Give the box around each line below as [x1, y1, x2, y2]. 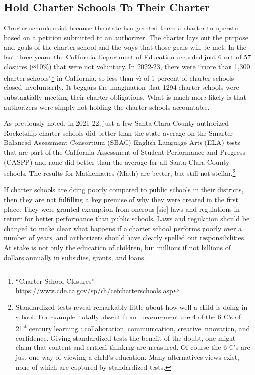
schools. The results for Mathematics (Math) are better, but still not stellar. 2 [4, 167, 236, 178]
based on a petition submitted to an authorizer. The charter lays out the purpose [4, 32, 248, 42]
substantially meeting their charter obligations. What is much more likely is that [4, 92, 247, 102]
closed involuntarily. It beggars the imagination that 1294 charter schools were [4, 82, 239, 92]
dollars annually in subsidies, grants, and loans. [4, 252, 146, 262]
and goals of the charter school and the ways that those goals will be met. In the [4, 42, 246, 52]
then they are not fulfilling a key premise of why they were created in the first [4, 194, 238, 204]
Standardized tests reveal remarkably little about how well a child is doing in [15, 302, 248, 312]
